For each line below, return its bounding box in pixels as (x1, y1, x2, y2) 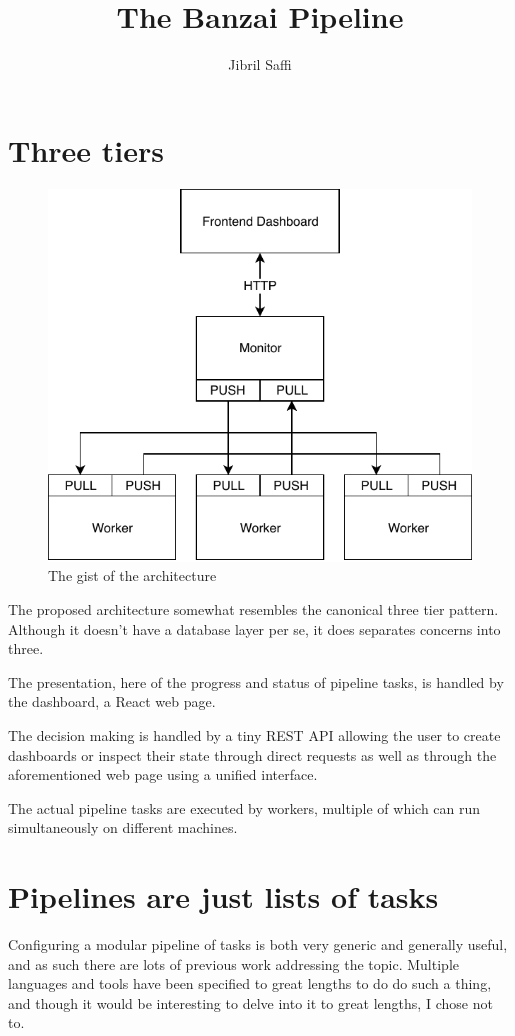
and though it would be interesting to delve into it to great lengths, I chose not (8, 992, 493, 1013)
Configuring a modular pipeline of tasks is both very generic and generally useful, (8, 934, 508, 955)
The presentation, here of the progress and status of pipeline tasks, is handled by (8, 671, 504, 692)
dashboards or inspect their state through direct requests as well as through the (8, 744, 497, 765)
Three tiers (8, 129, 164, 170)
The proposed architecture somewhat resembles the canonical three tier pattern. (8, 598, 499, 619)
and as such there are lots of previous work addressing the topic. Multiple (8, 953, 459, 974)
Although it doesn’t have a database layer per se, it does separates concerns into (8, 618, 501, 639)
